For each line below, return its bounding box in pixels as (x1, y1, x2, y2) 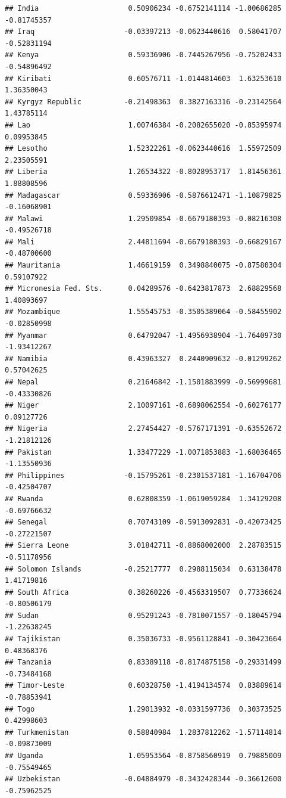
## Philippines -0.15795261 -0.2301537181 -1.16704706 (5, 471, 282, 480)
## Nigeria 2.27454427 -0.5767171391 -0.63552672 (5, 424, 282, 433)
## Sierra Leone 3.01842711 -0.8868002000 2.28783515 (5, 541, 282, 550)
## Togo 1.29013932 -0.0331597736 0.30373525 (5, 704, 282, 713)
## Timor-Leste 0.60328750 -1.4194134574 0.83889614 (5, 681, 282, 690)
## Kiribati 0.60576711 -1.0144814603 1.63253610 (5, 74, 282, 83)
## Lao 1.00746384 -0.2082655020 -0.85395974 (5, 120, 282, 129)
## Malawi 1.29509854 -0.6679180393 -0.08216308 (5, 214, 282, 223)
